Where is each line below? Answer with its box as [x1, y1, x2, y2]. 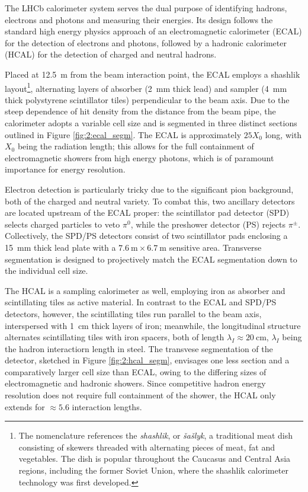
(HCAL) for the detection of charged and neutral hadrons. [5, 48, 217, 60]
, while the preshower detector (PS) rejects [130, 218, 286, 230]
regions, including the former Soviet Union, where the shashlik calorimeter [18, 464, 288, 477]
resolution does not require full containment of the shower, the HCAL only [5, 389, 276, 401]
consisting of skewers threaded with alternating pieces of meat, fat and [18, 440, 275, 453]
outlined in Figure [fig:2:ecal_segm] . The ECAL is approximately [5, 128, 242, 140]
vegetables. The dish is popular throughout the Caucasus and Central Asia [18, 452, 291, 465]
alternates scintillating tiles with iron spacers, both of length [5, 331, 224, 343]
